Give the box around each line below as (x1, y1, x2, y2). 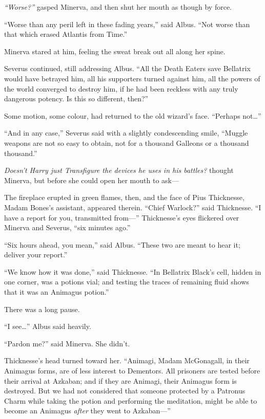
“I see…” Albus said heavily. (4, 321, 91, 332)
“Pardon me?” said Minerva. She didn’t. (4, 338, 130, 348)
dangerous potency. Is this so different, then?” (4, 93, 149, 104)
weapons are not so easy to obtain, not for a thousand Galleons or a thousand (4, 137, 249, 148)
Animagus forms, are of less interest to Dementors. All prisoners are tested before (4, 365, 260, 376)
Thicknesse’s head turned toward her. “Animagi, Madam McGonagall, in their (4, 355, 250, 366)
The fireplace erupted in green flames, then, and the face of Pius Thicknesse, (4, 192, 244, 203)
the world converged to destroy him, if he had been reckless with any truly (4, 83, 238, 94)
